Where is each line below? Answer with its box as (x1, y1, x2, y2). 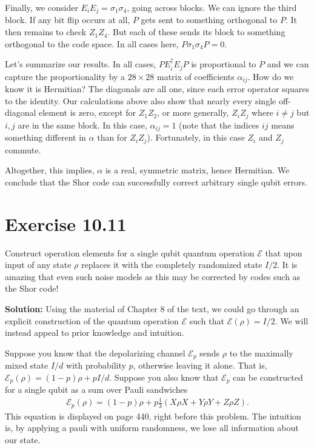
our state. (5, 433, 41, 446)
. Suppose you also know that (109, 370, 219, 383)
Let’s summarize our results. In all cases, (5, 58, 156, 70)
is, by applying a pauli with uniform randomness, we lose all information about (5, 421, 299, 434)
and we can (267, 58, 309, 70)
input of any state (5, 258, 72, 271)
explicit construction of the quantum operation (5, 314, 179, 327)
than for (97, 131, 127, 144)
